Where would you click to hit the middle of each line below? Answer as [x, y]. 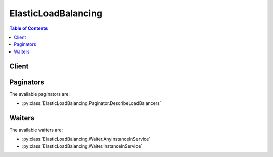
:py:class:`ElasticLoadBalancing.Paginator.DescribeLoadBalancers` [92, 103]
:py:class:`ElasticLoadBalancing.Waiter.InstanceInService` [82, 146]
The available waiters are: [36, 130]
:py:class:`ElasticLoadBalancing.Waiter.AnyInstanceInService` [86, 139]
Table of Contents [29, 28]
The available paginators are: [40, 94]
